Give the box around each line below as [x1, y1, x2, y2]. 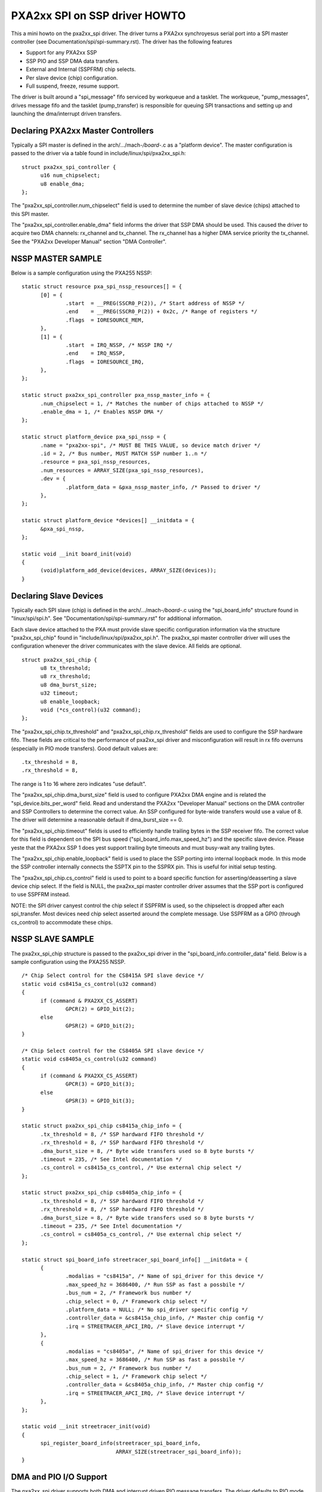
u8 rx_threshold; [40, 673, 91, 680]
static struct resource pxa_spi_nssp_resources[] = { [21, 283, 182, 290]
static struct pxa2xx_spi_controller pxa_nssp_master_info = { [21, 392, 210, 399]
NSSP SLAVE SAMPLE [11, 934, 95, 944]
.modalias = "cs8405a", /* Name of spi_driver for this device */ [66, 1348, 264, 1355]
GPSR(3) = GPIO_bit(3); [66, 1098, 135, 1104]
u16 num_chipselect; [40, 172, 101, 179]
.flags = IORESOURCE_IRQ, [66, 358, 144, 365]
